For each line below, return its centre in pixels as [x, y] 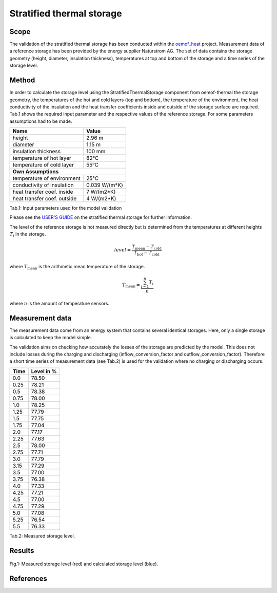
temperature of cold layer [43, 165]
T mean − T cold [146, 248]
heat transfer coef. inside [43, 192]
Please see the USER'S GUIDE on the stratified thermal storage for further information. [101, 217]
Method [22, 80]
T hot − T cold [147, 253]
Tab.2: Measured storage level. [42, 536]
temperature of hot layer [42, 158]
